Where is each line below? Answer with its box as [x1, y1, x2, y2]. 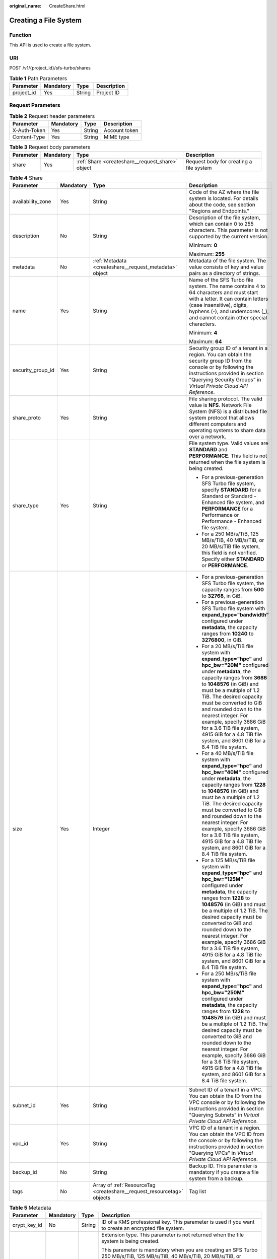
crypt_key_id [12, 1222, 42, 1229]
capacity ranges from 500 [201, 586, 264, 593]
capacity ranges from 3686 [201, 674, 267, 681]
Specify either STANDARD [201, 555, 264, 563]
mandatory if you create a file [189, 1168, 259, 1175]
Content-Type [12, 133, 45, 141]
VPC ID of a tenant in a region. [189, 1124, 261, 1131]
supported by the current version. [189, 233, 269, 240]
